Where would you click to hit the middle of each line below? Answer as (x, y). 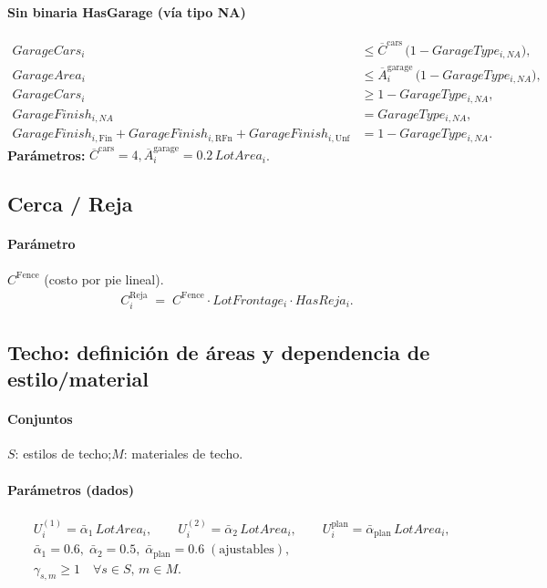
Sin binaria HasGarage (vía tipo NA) (127, 11)
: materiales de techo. (183, 454)
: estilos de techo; (63, 454)
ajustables (247, 550)
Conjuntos (40, 419)
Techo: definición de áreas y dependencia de (219, 351)
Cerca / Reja (70, 204)
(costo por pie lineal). (104, 279)
